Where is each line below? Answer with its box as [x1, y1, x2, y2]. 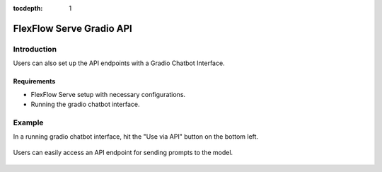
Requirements [13, 77, 56, 86]
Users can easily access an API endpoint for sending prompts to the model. [13, 149, 233, 157]
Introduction [13, 44, 57, 54]
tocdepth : [13, 4, 43, 12]
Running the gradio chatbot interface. [30, 100, 140, 108]
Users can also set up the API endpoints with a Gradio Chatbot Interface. [13, 59, 226, 67]
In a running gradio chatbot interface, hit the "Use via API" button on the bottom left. [13, 132, 258, 141]
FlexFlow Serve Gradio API [13, 22, 132, 35]
